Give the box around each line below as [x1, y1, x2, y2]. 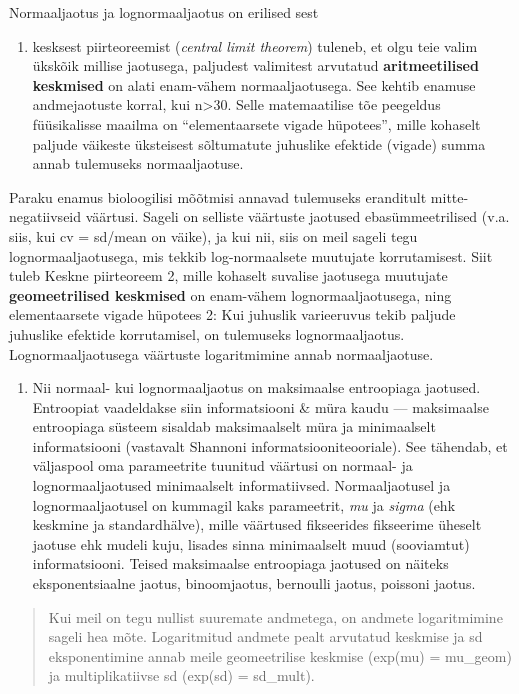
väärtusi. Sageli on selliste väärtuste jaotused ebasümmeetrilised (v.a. [85, 206, 510, 227]
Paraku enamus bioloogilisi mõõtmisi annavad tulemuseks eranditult [9, 186, 427, 207]
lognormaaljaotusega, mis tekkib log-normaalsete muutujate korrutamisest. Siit [9, 245, 493, 266]
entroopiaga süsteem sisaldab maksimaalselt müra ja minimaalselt [32, 416, 436, 437]
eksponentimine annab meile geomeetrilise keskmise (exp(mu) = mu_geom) [48, 645, 512, 666]
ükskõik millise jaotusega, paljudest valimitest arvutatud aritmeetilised [32, 55, 479, 76]
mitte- [430, 186, 469, 207]
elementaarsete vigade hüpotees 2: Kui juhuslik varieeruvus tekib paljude [9, 304, 456, 325]
